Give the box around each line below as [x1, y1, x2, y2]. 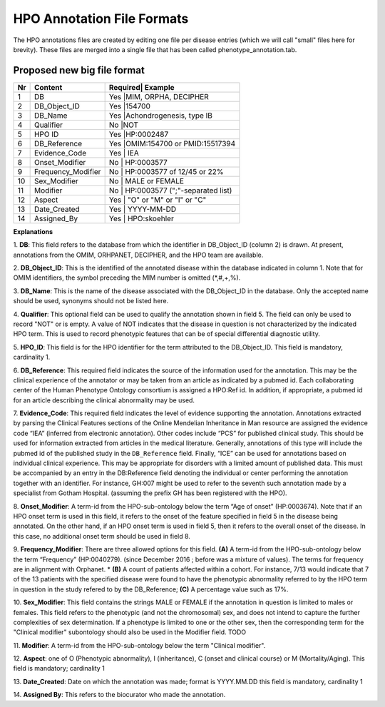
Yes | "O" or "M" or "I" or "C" [108, 195, 207, 205]
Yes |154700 [108, 101, 151, 111]
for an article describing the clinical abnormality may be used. [13, 396, 195, 405]
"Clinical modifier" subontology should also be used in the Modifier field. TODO [13, 628, 247, 636]
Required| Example [108, 82, 175, 92]
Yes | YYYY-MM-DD [108, 204, 177, 214]
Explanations [13, 227, 53, 235]
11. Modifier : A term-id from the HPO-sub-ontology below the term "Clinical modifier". [13, 641, 266, 649]
